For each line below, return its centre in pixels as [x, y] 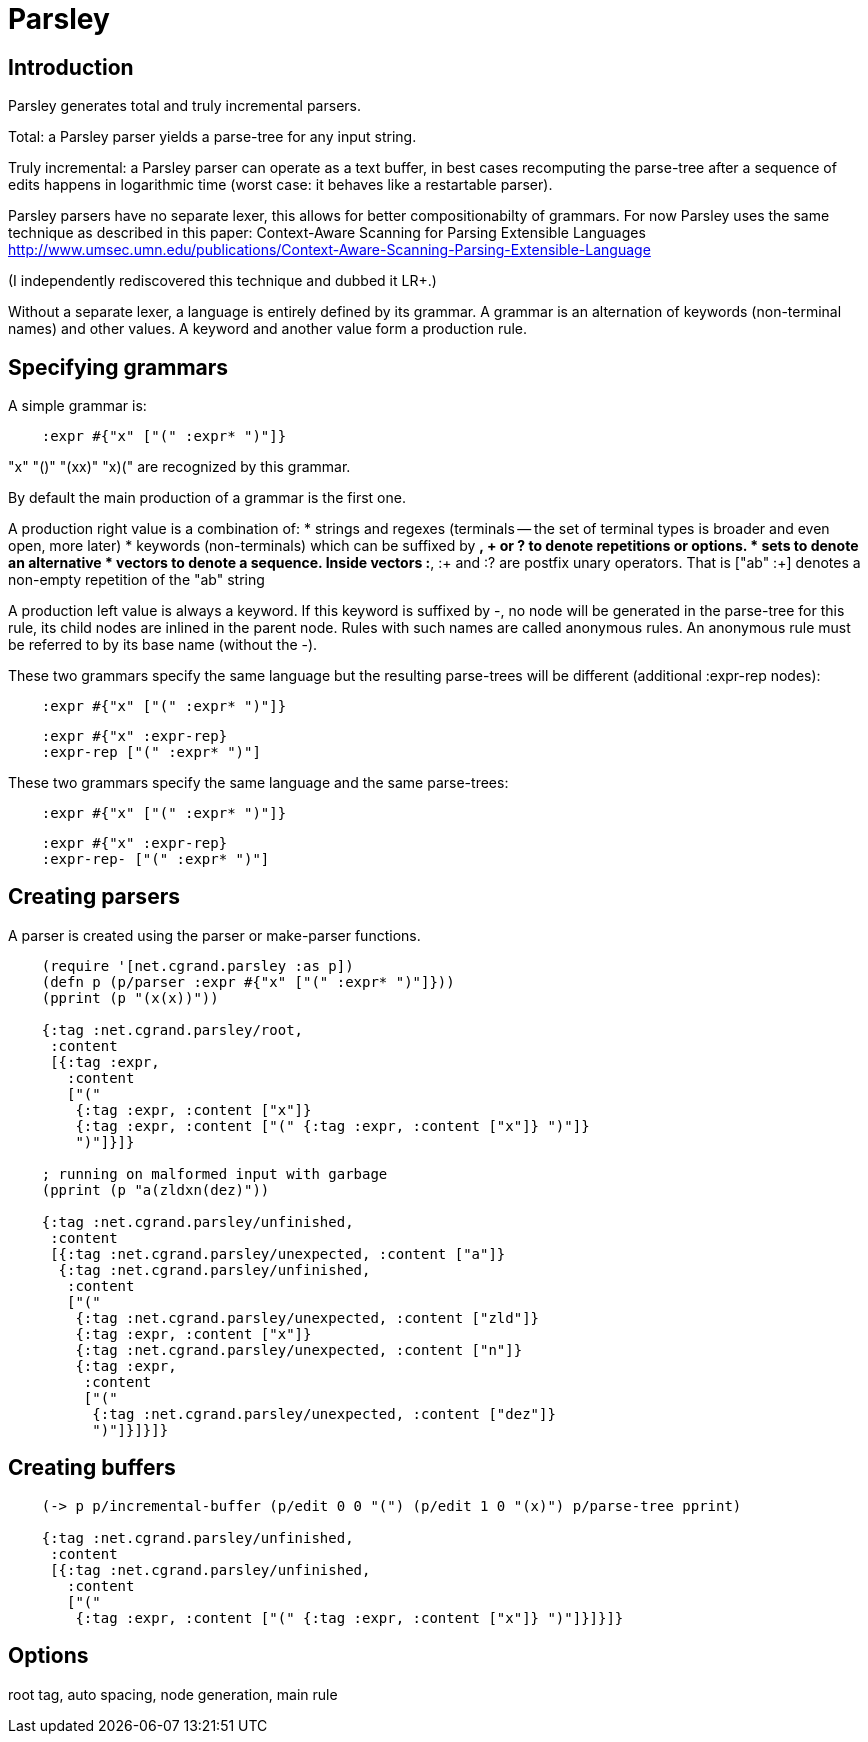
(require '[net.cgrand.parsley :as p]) [197, 965]
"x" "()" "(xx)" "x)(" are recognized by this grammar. [179, 467]
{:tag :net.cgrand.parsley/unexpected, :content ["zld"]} [307, 1317]
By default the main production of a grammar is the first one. [207, 498]
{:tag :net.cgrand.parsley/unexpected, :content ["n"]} [299, 1349]
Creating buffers [92, 1468]
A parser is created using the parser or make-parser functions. [214, 935]
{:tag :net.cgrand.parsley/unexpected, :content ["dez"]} [324, 1413]
